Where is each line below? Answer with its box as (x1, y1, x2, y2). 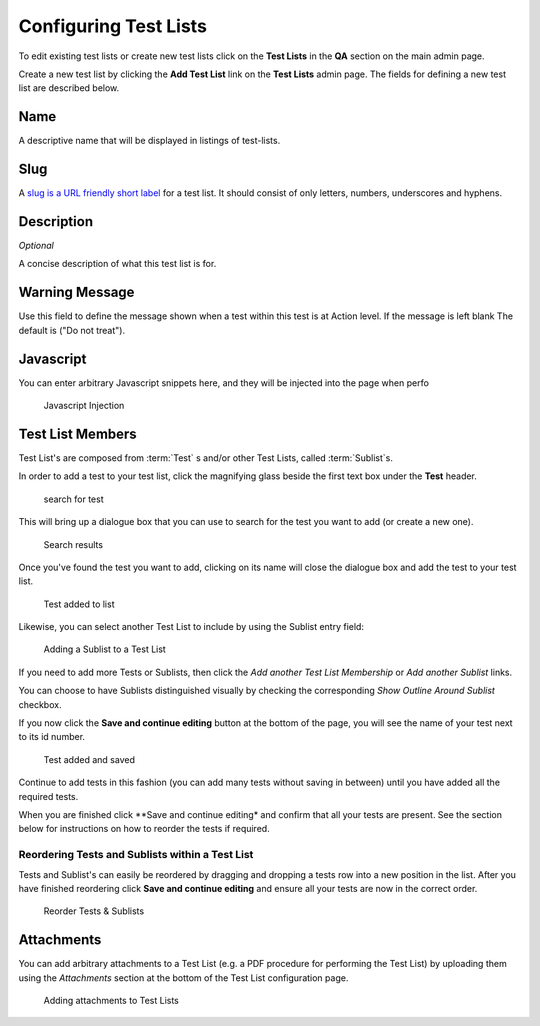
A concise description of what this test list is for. (18, 258, 217, 270)
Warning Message (18, 284, 135, 301)
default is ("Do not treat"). (18, 324, 125, 336)
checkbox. (18, 698, 62, 710)
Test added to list (43, 598, 115, 610)
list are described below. (18, 82, 120, 94)
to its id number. (18, 731, 85, 743)
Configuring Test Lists (18, 15, 207, 37)
